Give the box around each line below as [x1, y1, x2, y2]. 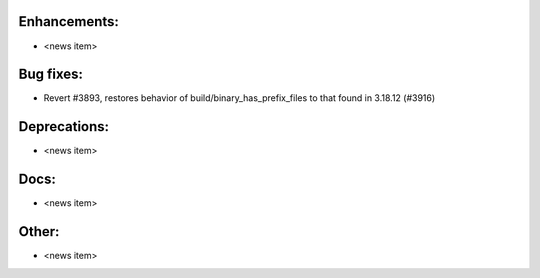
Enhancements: [18, 13, 120, 30]
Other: [18, 223, 60, 240]
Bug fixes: [18, 66, 84, 83]
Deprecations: [18, 118, 110, 135]
